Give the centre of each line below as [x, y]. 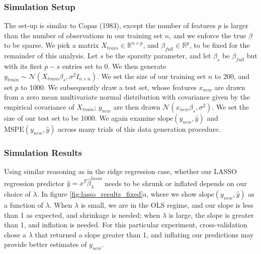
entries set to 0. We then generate [114, 66]
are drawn [230, 87]
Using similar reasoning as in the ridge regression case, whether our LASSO [120, 171]
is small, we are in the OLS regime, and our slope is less [167, 205]
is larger [236, 25]
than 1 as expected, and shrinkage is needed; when [82, 215]
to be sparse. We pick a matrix [52, 45]
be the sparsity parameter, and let [158, 56]
